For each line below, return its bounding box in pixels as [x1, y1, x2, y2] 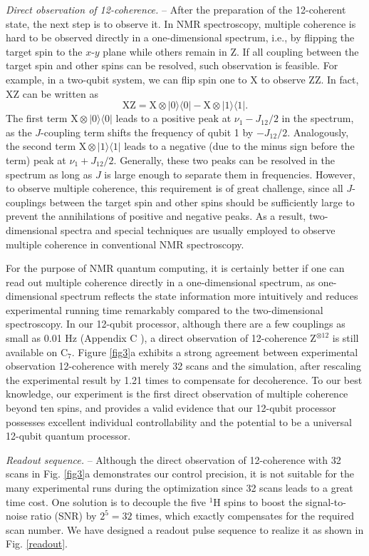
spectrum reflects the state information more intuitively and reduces [61, 288, 358, 303]
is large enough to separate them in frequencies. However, [104, 166, 355, 181]
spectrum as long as [6, 166, 93, 181]
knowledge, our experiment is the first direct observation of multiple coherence [6, 386, 348, 401]
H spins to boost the [213, 494, 303, 509]
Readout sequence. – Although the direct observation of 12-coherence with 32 [6, 452, 341, 467]
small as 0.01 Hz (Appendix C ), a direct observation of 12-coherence [6, 330, 307, 345]
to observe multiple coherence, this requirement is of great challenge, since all [6, 181, 343, 196]
